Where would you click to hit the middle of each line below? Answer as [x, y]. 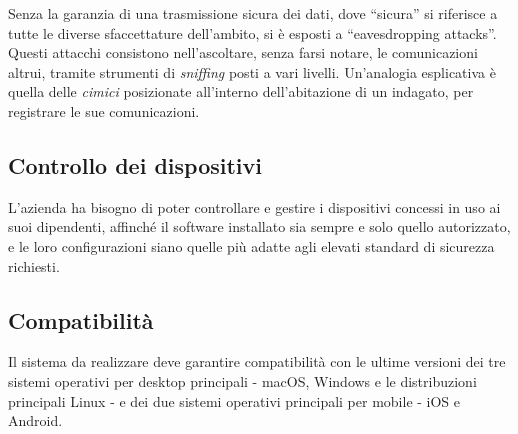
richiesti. [34, 265]
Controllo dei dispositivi [135, 164]
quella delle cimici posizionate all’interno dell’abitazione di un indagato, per [241, 91]
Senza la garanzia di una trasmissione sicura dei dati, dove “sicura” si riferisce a [253, 13]
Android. [35, 420]
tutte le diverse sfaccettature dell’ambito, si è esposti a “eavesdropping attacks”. [252, 32]
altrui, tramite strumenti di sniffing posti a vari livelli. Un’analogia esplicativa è [252, 71]
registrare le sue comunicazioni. [104, 110]
